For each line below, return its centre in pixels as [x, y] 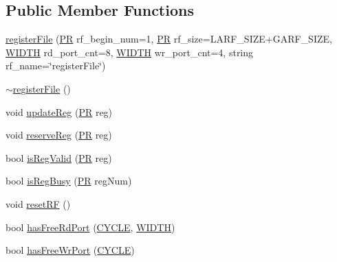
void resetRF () [38, 203]
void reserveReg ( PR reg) [59, 135]
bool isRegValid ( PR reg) [59, 157]
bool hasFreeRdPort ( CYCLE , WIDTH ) [90, 227]
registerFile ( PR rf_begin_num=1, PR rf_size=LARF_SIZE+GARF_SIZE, [169, 39]
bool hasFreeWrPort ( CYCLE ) [70, 250]
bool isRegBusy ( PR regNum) [69, 181]
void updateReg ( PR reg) [59, 111]
